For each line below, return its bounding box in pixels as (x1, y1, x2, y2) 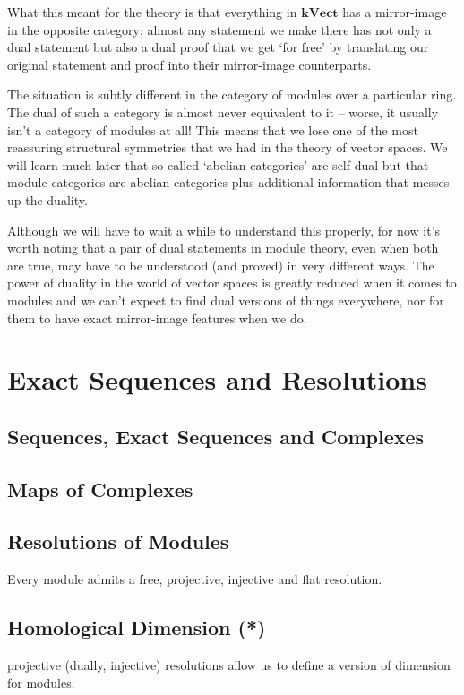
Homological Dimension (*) (7, 613, 266, 641)
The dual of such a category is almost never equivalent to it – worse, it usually (7, 102, 439, 121)
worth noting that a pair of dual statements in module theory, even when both (7, 238, 439, 257)
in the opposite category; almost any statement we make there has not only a (7, 20, 432, 39)
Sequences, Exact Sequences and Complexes (7, 422, 425, 450)
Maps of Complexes (7, 475, 193, 502)
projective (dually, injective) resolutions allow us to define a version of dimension (7, 656, 451, 674)
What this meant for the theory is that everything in (7, 3, 297, 21)
